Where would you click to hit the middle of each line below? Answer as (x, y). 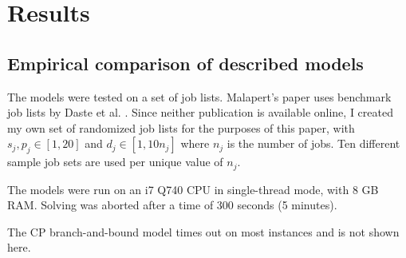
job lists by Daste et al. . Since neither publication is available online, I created (200, 112)
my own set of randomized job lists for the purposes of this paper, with (181, 127)
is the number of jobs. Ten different (313, 143)
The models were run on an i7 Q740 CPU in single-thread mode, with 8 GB (193, 189)
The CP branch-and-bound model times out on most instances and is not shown (203, 231)
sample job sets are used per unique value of (115, 162)
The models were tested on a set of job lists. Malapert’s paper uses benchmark (199, 96)
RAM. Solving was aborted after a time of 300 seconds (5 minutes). (172, 205)
